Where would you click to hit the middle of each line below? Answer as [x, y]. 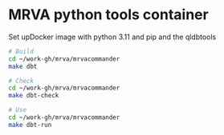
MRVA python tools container [108, 15]
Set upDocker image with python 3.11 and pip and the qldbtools [112, 37]
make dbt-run [30, 125]
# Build [21, 51]
